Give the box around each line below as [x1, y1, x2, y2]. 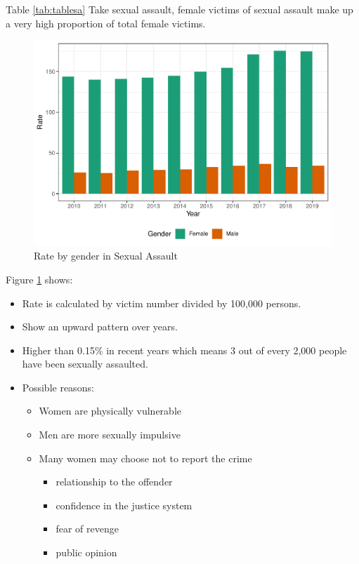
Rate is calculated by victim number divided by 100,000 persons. [22, 295, 301, 310]
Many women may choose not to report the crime [39, 450, 252, 465]
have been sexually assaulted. [22, 356, 148, 371]
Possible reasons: [22, 380, 94, 394]
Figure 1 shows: [6, 271, 73, 286]
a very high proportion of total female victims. [6, 15, 206, 30]
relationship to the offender [56, 474, 173, 489]
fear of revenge [56, 521, 119, 536]
